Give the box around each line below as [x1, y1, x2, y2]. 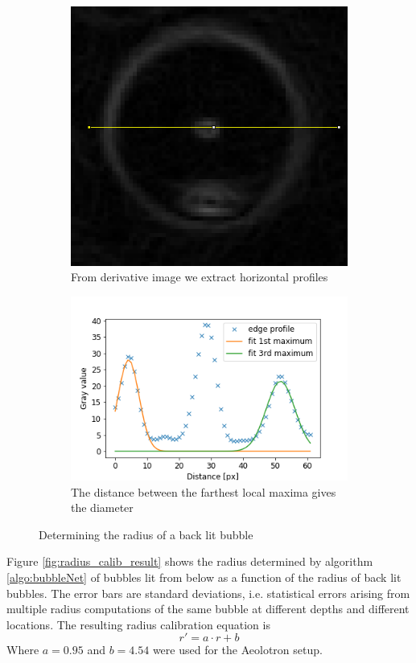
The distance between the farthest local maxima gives [71, 483, 336, 500]
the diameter [71, 499, 134, 516]
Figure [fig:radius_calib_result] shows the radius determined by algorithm [6, 553, 373, 570]
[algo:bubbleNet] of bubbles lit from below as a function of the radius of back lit [6, 569, 402, 586]
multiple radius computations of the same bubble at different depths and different [6, 600, 410, 617]
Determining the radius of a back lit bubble [39, 526, 253, 542]
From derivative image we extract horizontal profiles [71, 268, 328, 285]
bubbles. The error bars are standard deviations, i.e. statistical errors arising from [6, 584, 410, 601]
